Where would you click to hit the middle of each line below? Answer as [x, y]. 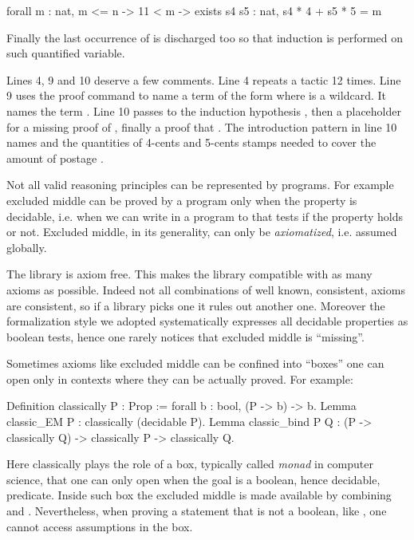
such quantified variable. [66, 53]
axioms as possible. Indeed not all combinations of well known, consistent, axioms [206, 289]
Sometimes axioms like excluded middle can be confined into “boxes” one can [195, 363]
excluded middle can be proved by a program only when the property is [182, 200]
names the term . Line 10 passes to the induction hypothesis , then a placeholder [204, 110]
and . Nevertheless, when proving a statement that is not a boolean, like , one [197, 511]
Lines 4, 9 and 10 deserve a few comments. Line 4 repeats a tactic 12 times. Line [204, 79]
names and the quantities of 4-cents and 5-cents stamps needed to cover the [191, 142]
